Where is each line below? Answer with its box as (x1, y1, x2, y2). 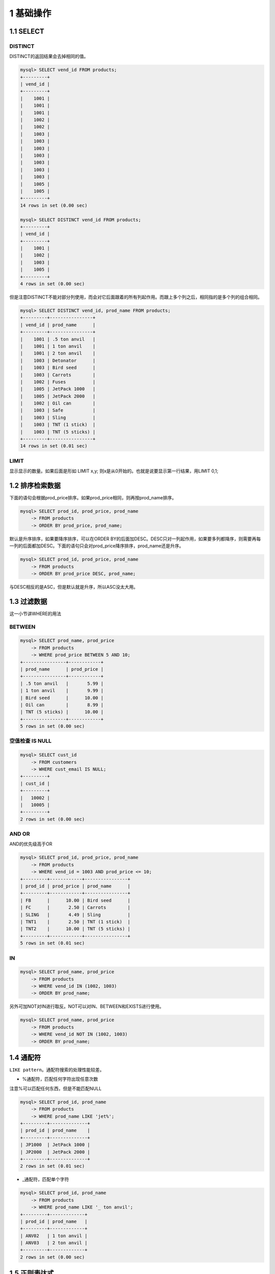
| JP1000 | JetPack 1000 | (20, 1142, 90, 1148)
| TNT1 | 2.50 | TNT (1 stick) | (20, 919, 131, 924)
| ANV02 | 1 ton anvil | (20, 1233, 88, 1238)
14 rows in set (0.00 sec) (20, 202, 88, 208)
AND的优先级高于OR (9, 841, 53, 847)
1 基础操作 (9, 8, 51, 19)
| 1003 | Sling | (20, 414, 96, 420)
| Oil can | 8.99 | (20, 702, 104, 708)
